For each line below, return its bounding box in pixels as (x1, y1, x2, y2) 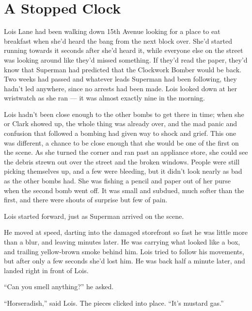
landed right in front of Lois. (4, 265, 89, 275)
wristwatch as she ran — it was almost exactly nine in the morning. (4, 93, 205, 103)
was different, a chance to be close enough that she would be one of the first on (4, 137, 239, 147)
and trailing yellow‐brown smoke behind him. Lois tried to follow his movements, (4, 246, 244, 256)
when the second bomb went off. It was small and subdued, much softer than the (4, 185, 244, 195)
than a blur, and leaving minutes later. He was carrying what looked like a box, (4, 237, 240, 246)
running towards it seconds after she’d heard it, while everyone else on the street (4, 45, 243, 55)
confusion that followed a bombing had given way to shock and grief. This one (4, 128, 236, 138)
